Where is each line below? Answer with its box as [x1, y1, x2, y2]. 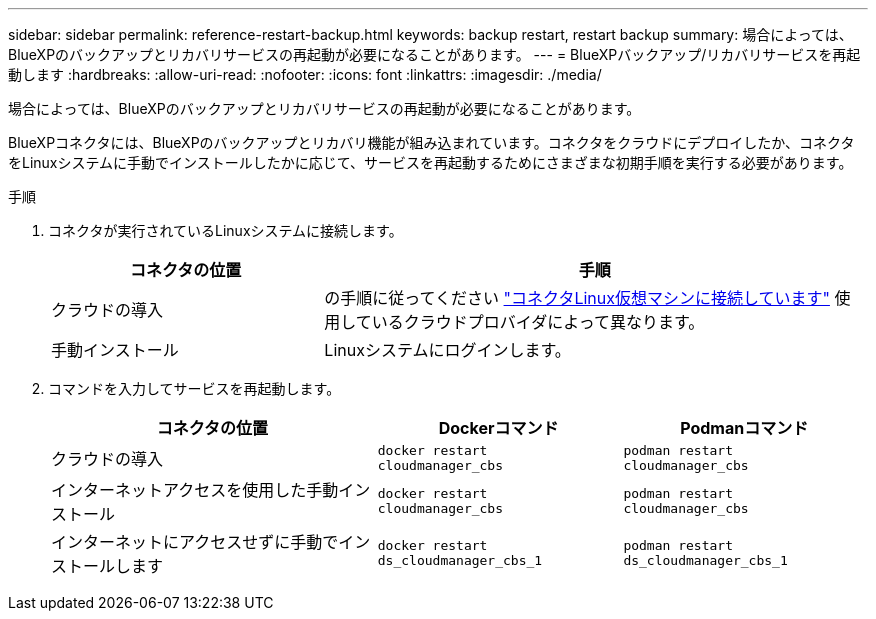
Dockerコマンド [438, 418, 559, 438]
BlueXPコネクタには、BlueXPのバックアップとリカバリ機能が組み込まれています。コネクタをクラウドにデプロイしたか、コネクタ [8, 134, 855, 151]
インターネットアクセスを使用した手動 [51, 480, 339, 500]
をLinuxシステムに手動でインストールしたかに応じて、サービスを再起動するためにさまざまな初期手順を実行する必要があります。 [8, 154, 853, 171]
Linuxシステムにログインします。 [324, 340, 571, 360]
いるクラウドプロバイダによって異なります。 [371, 312, 705, 332]
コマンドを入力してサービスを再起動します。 [48, 380, 341, 397]
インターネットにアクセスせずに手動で [51, 532, 339, 552]
